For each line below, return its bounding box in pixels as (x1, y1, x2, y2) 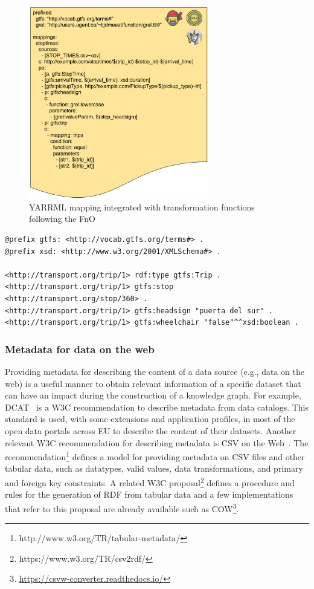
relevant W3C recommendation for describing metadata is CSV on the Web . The (5, 436, 309, 449)
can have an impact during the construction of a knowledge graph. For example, (5, 389, 301, 402)
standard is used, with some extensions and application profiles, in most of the (5, 412, 295, 425)
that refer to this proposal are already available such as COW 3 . (5, 500, 239, 515)
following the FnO (29, 212, 95, 225)
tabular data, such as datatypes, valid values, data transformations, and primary (5, 462, 303, 475)
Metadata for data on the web (5, 341, 155, 356)
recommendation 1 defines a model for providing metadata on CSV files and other (5, 449, 305, 463)
